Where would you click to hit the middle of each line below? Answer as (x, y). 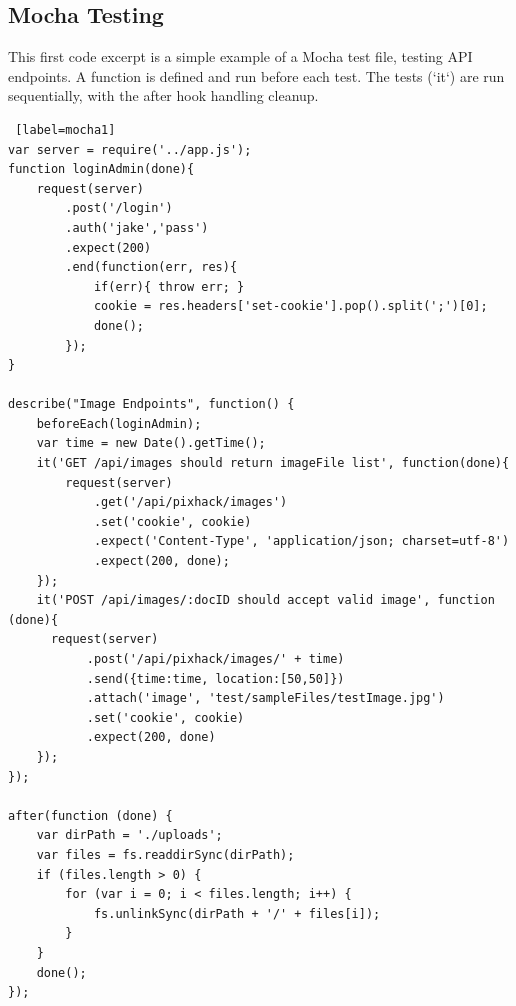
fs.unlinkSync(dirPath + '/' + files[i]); (237, 913)
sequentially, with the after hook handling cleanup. (163, 95)
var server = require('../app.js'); (130, 149)
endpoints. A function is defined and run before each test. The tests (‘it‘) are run (256, 75)
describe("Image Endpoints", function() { (151, 404)
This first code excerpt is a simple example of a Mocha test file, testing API (240, 56)
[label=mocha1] (65, 129)
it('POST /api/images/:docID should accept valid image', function (265, 600)
